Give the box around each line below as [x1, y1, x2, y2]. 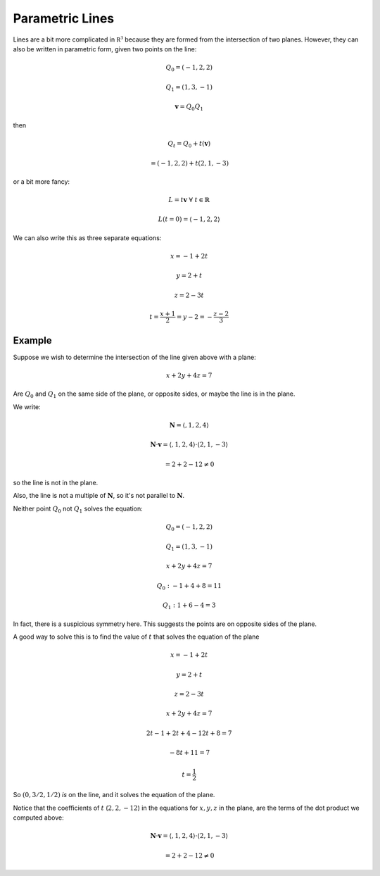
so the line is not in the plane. [13, 479, 99, 487]
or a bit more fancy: [13, 177, 70, 186]
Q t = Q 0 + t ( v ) [167, 139, 211, 149]
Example [13, 334, 52, 346]
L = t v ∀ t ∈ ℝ [168, 196, 210, 204]
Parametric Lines [13, 11, 115, 26]
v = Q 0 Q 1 [175, 103, 204, 113]
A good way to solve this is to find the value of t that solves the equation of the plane [13, 632, 260, 641]
